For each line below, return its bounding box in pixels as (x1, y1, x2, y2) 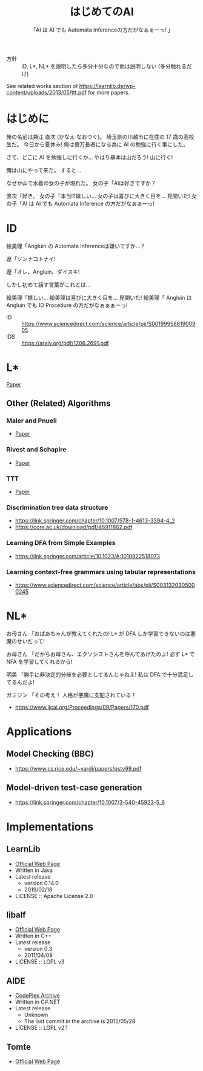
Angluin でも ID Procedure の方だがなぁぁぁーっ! (6, 301, 128, 309)
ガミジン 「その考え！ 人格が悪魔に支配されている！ (6, 691, 137, 698)
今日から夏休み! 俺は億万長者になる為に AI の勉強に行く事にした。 (23, 140, 189, 148)
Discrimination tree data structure (6, 503, 108, 512)
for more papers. (87, 89, 130, 96)
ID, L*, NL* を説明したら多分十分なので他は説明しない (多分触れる (21, 63, 187, 70)
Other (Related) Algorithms (6, 398, 111, 409)
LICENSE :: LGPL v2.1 (15, 1024, 68, 1032)
